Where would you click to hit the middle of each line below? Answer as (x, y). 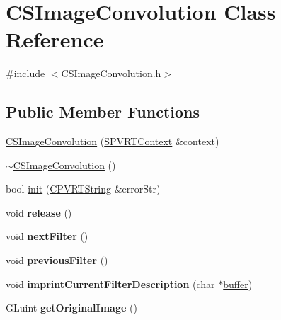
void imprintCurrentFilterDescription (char (110, 284)
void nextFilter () (47, 236)
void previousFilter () (57, 260)
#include (25, 73)
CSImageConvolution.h (111, 73)
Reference (55, 39)
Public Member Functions (103, 112)
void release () (39, 212)
